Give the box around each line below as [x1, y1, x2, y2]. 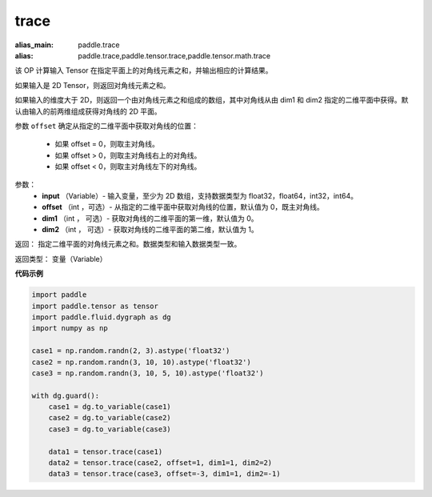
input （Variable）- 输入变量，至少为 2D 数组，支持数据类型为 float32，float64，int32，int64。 [42, 190, 358, 200]
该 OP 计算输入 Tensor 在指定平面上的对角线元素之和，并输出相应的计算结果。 [14, 66, 273, 75]
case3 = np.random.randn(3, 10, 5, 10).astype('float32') [31, 368, 264, 378]
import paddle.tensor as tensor [31, 301, 159, 311]
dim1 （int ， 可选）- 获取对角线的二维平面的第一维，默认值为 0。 [42, 213, 259, 223]
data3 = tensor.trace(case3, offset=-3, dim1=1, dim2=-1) [48, 469, 281, 479]
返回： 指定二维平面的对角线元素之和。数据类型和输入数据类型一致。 [14, 239, 242, 249]
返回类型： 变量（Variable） [14, 254, 107, 263]
